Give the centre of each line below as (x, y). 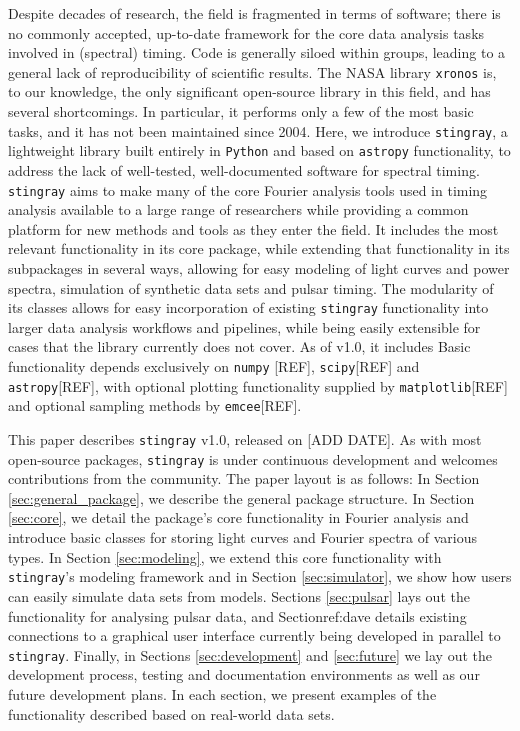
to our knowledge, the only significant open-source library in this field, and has (249, 91)
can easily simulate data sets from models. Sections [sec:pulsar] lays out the (239, 595)
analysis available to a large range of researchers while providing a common (238, 209)
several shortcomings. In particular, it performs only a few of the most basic (241, 111)
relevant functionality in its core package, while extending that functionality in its (259, 248)
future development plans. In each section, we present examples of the (222, 693)
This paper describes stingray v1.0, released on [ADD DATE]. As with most (245, 438)
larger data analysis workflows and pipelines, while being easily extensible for (244, 326)
